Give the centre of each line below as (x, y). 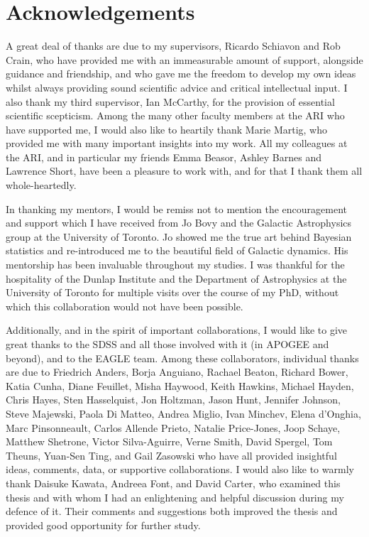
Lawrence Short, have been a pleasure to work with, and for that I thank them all (184, 171)
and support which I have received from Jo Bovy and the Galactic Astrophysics (179, 223)
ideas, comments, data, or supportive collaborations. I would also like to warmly (180, 469)
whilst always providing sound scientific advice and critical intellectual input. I (177, 87)
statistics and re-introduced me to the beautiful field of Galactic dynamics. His (177, 250)
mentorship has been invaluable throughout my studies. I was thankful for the (175, 265)
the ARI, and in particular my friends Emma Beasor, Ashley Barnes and (164, 157)
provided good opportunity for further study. (103, 525)
